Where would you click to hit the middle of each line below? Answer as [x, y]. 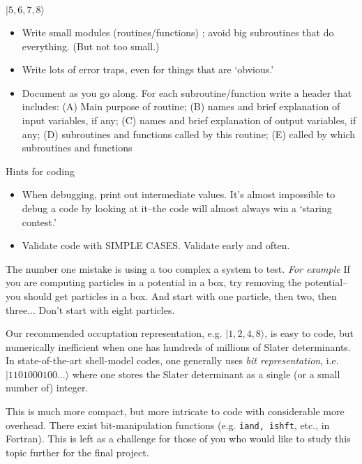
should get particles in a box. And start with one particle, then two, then [180, 295]
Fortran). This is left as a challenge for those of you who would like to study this [178, 439]
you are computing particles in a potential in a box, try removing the [154, 282]
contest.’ [39, 222]
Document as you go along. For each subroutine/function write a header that [187, 92]
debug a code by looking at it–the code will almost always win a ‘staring [177, 208]
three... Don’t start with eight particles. [90, 309]
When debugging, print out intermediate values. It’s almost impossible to [179, 194]
